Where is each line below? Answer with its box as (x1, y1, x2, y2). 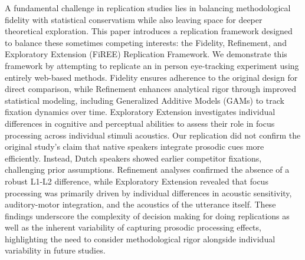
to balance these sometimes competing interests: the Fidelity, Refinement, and (5, 36, 287, 48)
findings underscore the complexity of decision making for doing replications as (5, 209, 290, 222)
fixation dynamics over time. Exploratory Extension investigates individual (5, 106, 276, 118)
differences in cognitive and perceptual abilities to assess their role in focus (5, 117, 275, 129)
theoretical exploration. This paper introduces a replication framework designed (5, 25, 293, 37)
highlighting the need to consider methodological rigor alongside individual (5, 232, 276, 245)
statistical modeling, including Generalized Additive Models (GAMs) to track (5, 94, 284, 106)
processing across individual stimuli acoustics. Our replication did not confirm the (5, 129, 301, 141)
